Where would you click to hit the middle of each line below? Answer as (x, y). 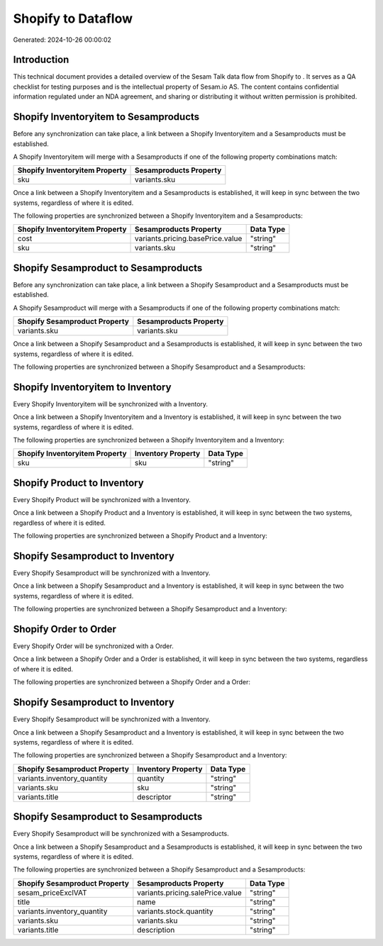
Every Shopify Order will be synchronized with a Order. (93, 646)
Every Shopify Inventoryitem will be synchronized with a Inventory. (111, 404)
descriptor (154, 796)
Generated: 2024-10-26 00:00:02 (62, 40)
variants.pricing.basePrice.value (189, 239)
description (156, 930)
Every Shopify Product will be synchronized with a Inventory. (102, 499)
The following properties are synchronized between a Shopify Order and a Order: (132, 682)
